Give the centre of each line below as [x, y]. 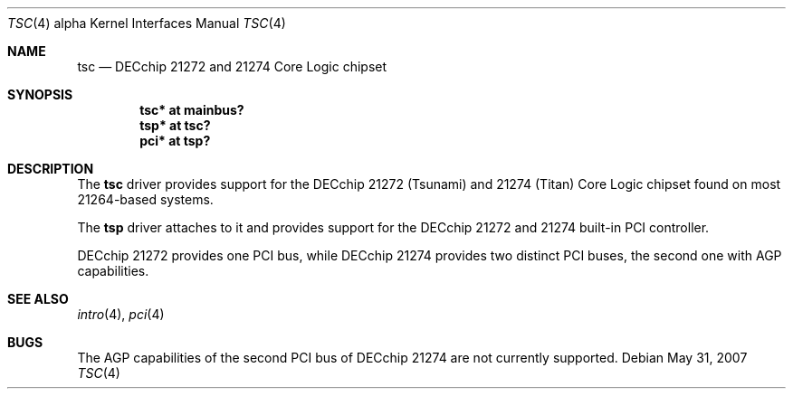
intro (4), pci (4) [121, 314]
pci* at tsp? [175, 141]
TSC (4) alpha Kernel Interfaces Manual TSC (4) [147, 23]
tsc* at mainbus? [192, 110]
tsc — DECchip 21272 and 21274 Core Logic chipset [232, 66]
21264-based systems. [145, 199]
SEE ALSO [38, 299]
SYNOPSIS [40, 94]
